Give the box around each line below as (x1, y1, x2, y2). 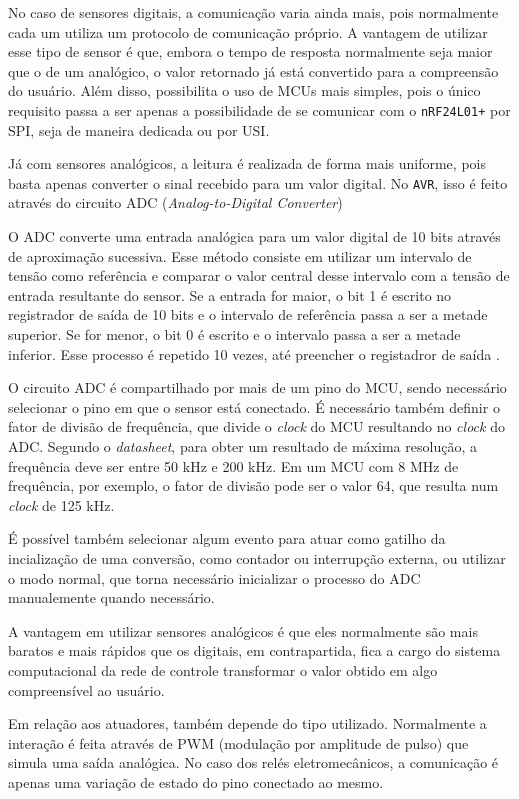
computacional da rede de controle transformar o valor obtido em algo (8, 659, 438, 680)
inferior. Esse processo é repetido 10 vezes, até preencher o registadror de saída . (8, 343, 500, 364)
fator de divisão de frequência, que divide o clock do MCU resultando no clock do (8, 416, 505, 437)
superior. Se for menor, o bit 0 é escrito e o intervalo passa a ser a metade (8, 324, 461, 345)
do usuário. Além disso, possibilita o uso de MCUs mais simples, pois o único (8, 80, 481, 101)
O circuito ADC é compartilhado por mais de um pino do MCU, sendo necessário (8, 377, 507, 398)
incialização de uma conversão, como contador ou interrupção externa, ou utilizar (8, 547, 506, 568)
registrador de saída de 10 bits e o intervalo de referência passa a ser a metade (8, 304, 488, 325)
